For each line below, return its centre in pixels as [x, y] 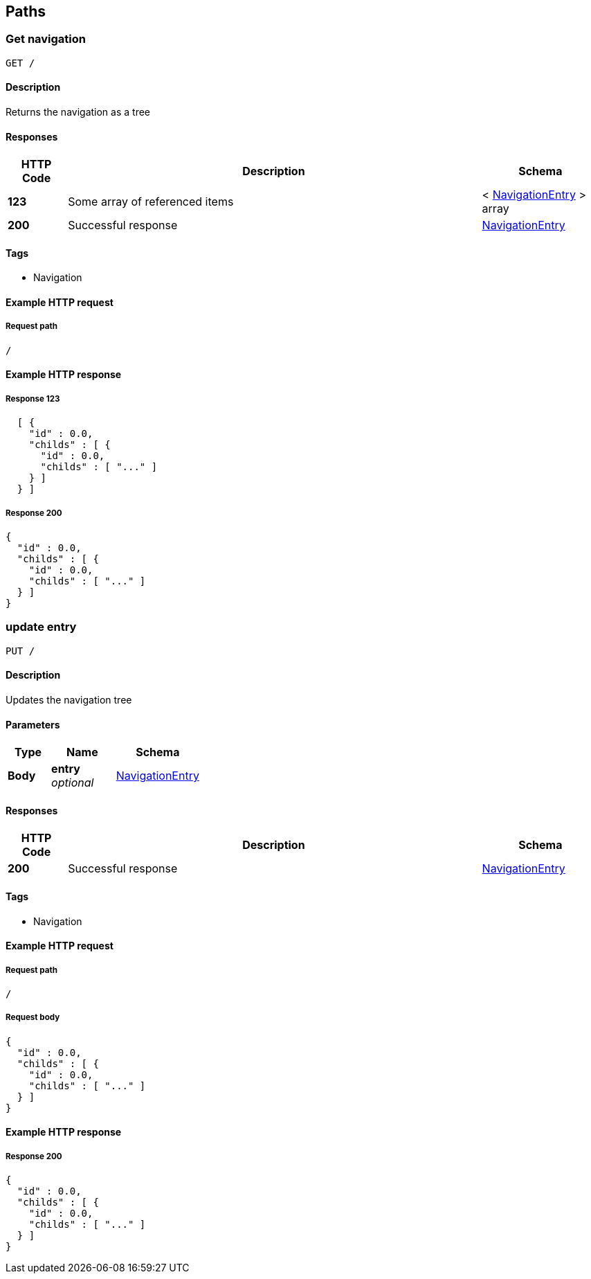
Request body [33, 1018]
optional [73, 783]
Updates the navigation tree [69, 699]
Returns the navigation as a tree [78, 112]
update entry [41, 627]
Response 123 [33, 399]
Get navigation [46, 39]
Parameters [33, 724]
